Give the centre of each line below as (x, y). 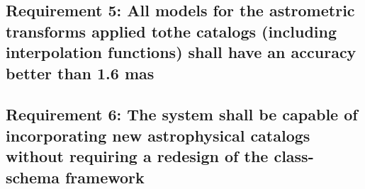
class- (294, 156)
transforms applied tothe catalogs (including (171, 31)
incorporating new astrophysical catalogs (158, 135)
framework (105, 177)
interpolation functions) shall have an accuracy (181, 52)
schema (33, 177)
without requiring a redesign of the (137, 156)
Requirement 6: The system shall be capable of (182, 114)
